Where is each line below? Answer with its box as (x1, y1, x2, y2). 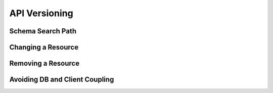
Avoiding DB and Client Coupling (9, 75, 114, 84)
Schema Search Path (9, 27, 77, 35)
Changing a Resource (9, 43, 78, 52)
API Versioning (9, 8, 73, 19)
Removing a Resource (9, 59, 80, 68)
